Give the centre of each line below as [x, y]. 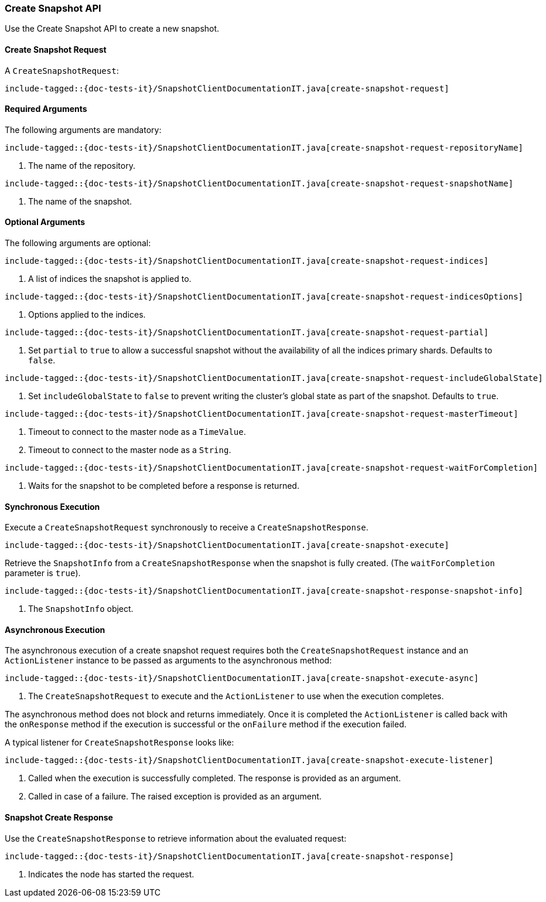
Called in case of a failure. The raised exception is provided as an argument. [175, 797]
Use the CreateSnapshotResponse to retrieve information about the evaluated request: [176, 838]
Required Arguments [46, 109]
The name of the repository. [82, 165]
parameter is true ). [43, 573]
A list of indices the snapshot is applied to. [110, 279]
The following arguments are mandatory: [83, 130]
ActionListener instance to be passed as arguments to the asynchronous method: [168, 661]
